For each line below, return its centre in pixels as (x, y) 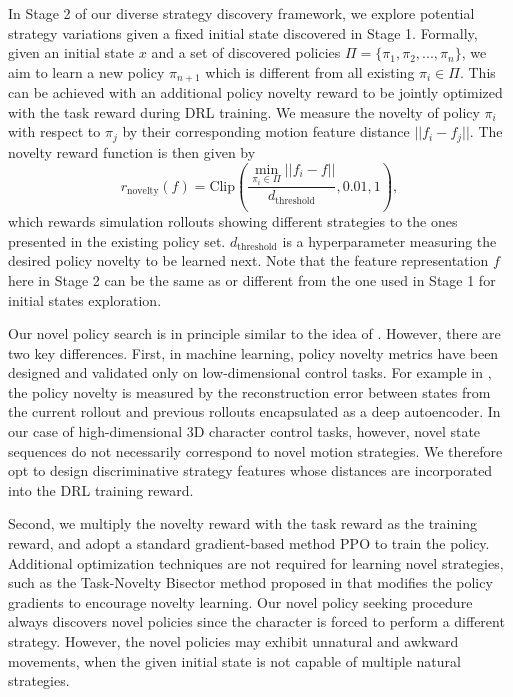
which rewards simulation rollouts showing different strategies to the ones (233, 221)
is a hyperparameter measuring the (389, 240)
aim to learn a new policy (86, 71)
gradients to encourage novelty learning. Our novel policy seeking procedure (240, 601)
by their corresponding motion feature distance (266, 131)
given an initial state (71, 52)
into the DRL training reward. (101, 489)
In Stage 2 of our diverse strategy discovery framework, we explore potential (241, 13)
